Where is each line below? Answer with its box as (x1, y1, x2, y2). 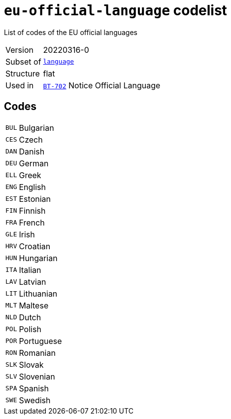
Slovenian (19, 371, 55, 381)
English (19, 182, 46, 192)
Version (5, 44, 33, 55)
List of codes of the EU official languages (4, 28, 137, 37)
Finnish (19, 205, 46, 216)
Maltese (19, 300, 49, 310)
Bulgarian (19, 122, 54, 133)
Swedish (19, 395, 51, 405)
